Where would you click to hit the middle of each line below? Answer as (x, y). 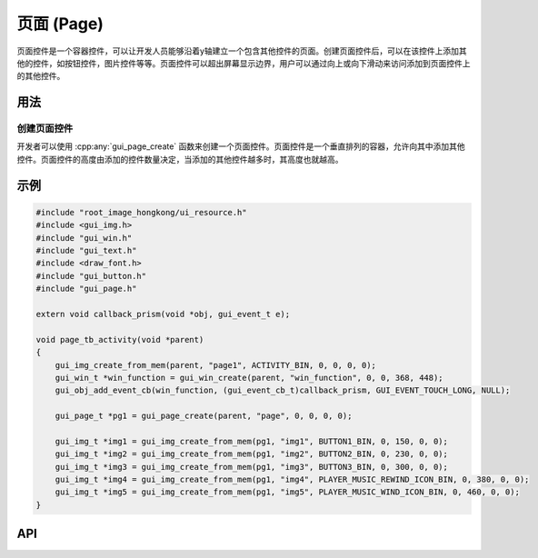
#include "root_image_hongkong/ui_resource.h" (141, 212)
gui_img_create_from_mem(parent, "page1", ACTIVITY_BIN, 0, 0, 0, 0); (216, 365)
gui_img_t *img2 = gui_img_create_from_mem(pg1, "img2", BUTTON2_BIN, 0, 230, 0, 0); (252, 454)
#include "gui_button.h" (91, 276)
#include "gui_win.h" (84, 238)
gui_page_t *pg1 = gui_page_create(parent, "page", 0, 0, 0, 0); (204, 416)
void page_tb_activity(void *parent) (120, 339)
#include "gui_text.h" (86, 251)
